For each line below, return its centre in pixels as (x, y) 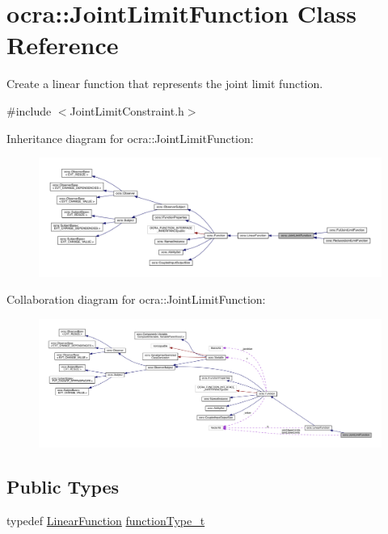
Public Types (63, 487)
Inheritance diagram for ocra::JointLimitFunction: (130, 138)
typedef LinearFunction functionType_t (106, 520)
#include (29, 110)
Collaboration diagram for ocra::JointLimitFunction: (136, 299)
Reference (63, 45)
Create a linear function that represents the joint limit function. (165, 84)
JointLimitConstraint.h (127, 110)
